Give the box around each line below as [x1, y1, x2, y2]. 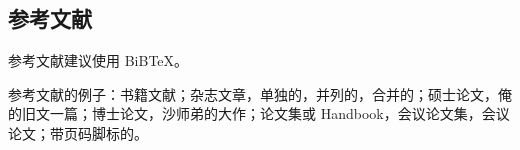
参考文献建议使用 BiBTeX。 [8, 50, 189, 71]
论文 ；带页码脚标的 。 [8, 122, 148, 143]
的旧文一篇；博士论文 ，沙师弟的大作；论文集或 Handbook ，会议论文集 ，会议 [8, 103, 510, 124]
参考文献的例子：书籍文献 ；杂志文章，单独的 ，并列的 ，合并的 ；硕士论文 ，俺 [8, 83, 512, 104]
